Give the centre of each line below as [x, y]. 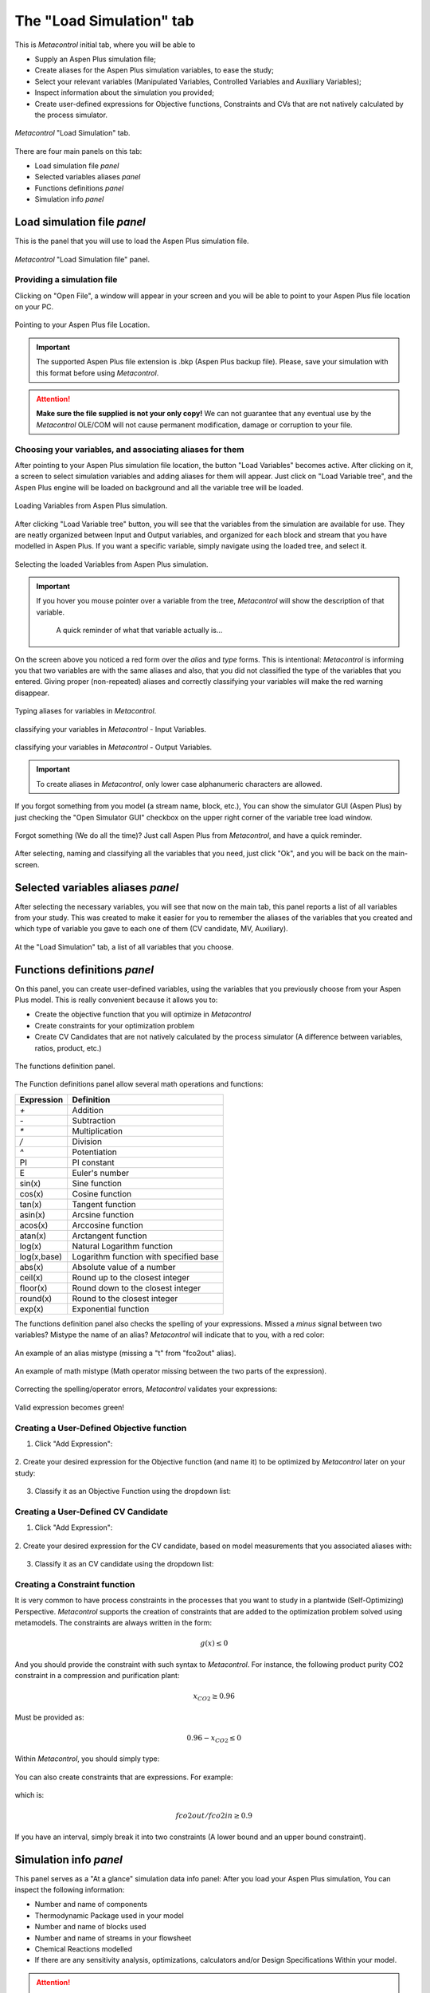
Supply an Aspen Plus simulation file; [96, 59]
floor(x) [33, 1287]
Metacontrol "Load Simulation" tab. [72, 133]
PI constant [93, 1162]
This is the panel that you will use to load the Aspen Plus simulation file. [132, 241]
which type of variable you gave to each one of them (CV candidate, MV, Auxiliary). [151, 929]
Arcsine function [103, 1214]
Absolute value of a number [124, 1267]
